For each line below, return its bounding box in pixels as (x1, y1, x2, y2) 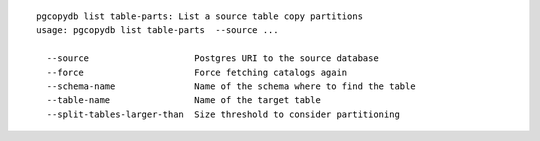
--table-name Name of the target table (46, 95, 322, 106)
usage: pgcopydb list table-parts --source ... (36, 25, 279, 36)
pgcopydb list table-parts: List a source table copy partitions (36, 11, 364, 22)
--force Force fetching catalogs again (46, 66, 348, 78)
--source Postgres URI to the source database (46, 53, 379, 64)
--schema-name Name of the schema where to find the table (46, 80, 416, 92)
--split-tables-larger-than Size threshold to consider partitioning (46, 108, 400, 120)
